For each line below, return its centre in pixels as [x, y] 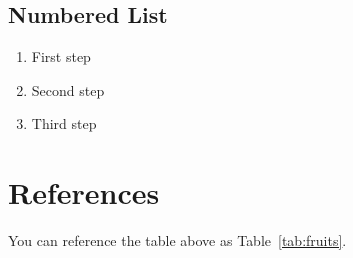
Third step [64, 123]
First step [61, 56]
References [84, 192]
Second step [68, 89]
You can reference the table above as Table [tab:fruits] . [177, 240]
